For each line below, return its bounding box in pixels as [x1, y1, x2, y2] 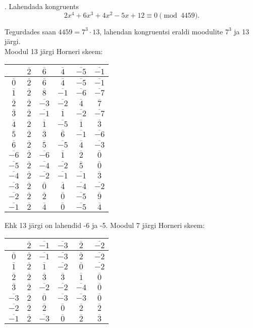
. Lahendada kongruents [5, 1, 79, 11]
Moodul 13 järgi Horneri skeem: [5, 45, 103, 56]
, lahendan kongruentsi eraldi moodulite [99, 26, 223, 36]
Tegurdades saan [5, 26, 56, 36]
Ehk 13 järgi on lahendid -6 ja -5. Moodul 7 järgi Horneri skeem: [5, 219, 205, 230]
